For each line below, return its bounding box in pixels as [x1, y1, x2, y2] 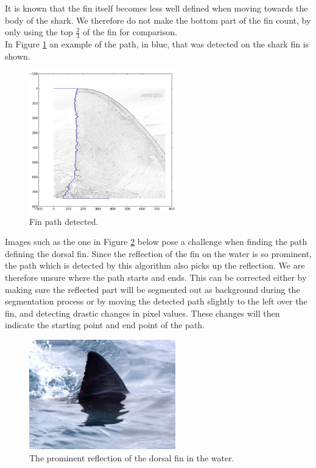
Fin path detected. [29, 215, 99, 227]
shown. [5, 49, 30, 62]
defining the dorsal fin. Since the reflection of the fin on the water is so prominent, [5, 247, 312, 260]
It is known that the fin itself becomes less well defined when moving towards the [5, 2, 308, 14]
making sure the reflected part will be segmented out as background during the [5, 283, 300, 295]
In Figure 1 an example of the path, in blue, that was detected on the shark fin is [5, 38, 309, 50]
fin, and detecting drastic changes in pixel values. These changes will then [5, 306, 280, 319]
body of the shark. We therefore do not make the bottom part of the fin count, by [5, 13, 311, 26]
